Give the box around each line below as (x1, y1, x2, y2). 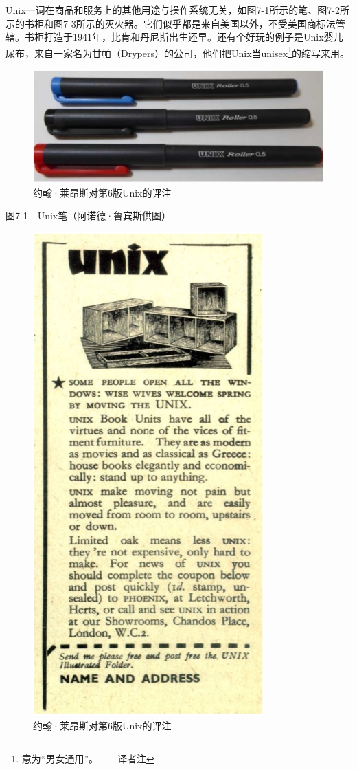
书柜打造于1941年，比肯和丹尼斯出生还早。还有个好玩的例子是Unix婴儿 (24, 30, 343, 44)
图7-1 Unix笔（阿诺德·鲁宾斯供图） (5, 208, 172, 223)
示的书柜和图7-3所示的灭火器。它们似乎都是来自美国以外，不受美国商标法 (5, 16, 336, 30)
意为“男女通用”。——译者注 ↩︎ (21, 751, 154, 766)
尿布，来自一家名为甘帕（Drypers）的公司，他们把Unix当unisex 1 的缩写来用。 (5, 43, 349, 60)
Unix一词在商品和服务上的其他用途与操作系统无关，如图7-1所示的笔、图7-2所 (5, 3, 349, 16)
